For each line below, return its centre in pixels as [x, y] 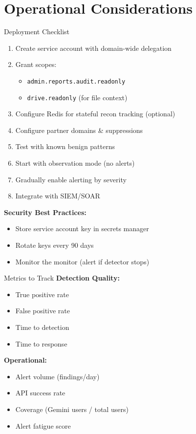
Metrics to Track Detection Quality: [62, 278]
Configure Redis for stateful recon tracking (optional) [95, 114]
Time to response [41, 343]
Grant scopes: [36, 64]
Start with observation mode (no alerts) [75, 163]
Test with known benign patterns [65, 146]
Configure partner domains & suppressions [79, 130]
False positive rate [43, 311]
